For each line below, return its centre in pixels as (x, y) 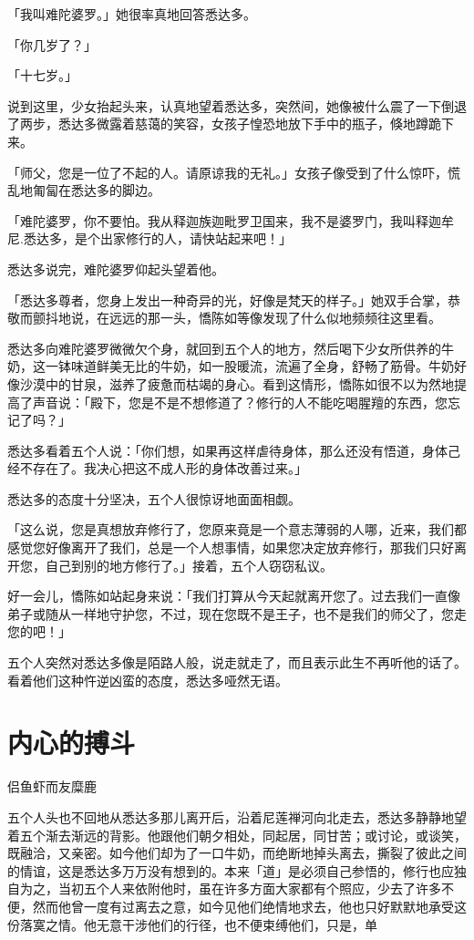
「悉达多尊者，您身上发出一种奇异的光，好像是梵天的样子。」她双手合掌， (227, 300)
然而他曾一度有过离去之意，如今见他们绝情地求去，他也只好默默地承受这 (249, 906)
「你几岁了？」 (52, 44)
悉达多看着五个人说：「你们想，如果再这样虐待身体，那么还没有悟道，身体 (227, 450)
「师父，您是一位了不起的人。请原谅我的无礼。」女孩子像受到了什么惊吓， (227, 172)
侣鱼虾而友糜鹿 (52, 786)
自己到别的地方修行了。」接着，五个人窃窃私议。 (189, 565)
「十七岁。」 (42, 75)
